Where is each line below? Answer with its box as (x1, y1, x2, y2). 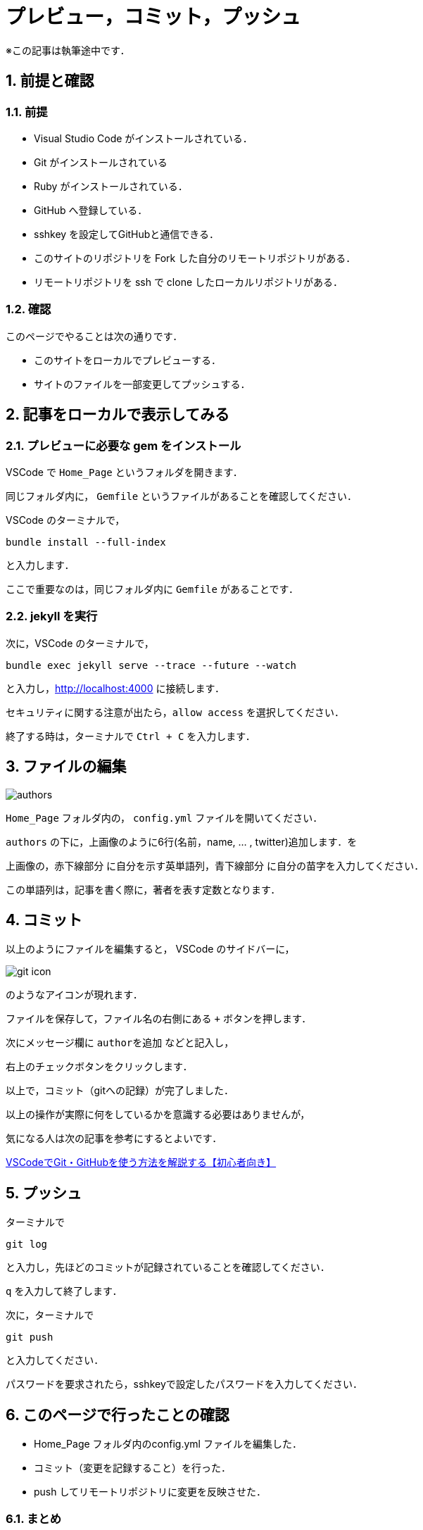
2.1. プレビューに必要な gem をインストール (6, 438, 241, 453)
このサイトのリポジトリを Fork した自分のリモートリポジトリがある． (34, 251, 356, 264)
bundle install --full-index (6, 536, 166, 548)
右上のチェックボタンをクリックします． (6, 1060, 193, 1073)
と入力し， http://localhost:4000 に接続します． (6, 682, 225, 694)
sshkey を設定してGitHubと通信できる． (34, 227, 220, 240)
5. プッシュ (6, 1184, 82, 1202)
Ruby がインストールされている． (34, 180, 188, 192)
